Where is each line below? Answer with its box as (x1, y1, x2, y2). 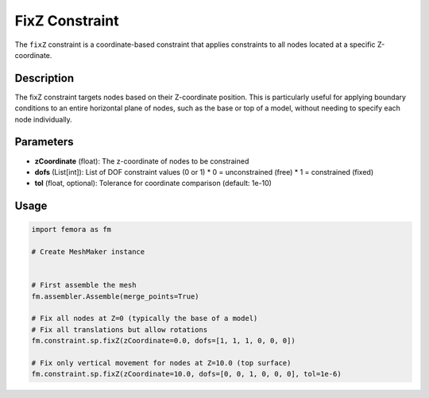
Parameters (14, 135, 74, 149)
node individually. (14, 114, 73, 124)
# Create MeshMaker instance (31, 247, 145, 257)
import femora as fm (31, 225, 111, 234)
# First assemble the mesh (31, 280, 137, 290)
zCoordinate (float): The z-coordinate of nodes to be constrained (34, 156, 249, 166)
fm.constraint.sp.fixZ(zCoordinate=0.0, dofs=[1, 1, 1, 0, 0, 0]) (31, 336, 296, 346)
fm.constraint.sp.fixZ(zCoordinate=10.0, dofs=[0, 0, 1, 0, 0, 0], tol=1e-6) (31, 369, 342, 379)
